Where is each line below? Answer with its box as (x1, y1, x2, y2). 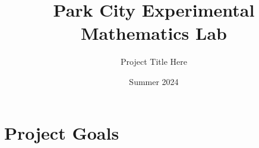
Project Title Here (121, 55, 187, 68)
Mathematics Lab (81, 21, 227, 45)
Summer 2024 (129, 75, 179, 87)
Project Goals (4, 120, 119, 144)
